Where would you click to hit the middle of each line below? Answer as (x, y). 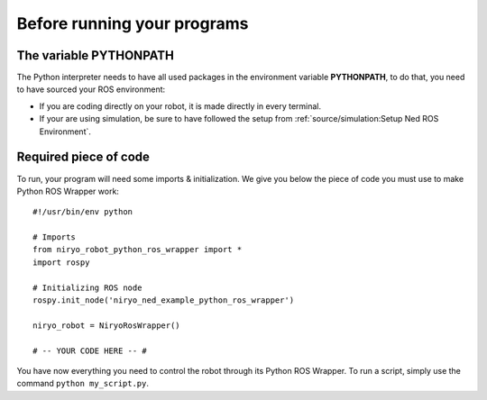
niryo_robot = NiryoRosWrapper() (106, 325)
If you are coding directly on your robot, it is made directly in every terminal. (180, 106)
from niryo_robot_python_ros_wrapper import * (138, 250)
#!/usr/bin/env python (83, 212)
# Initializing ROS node (87, 287)
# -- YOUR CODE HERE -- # (90, 350)
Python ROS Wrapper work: (68, 191)
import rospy (61, 262)
